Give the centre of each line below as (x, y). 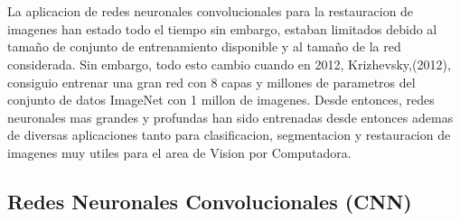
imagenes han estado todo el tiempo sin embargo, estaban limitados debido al (222, 28)
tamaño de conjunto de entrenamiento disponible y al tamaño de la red (204, 46)
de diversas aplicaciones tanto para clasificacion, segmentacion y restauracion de (229, 135)
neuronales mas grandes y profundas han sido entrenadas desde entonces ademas (230, 117)
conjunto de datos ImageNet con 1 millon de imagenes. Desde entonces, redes (221, 100)
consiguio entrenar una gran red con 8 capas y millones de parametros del (211, 82)
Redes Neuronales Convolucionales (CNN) (210, 201)
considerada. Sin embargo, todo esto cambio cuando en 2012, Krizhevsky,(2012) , (229, 64)
